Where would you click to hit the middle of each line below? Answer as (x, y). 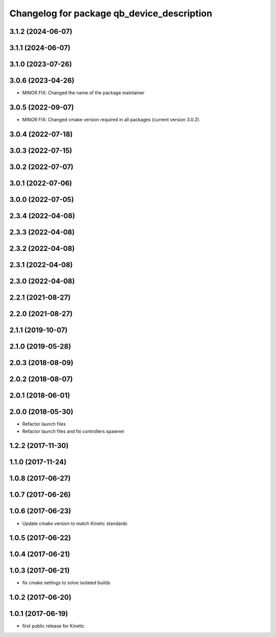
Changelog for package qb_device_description (111, 13)
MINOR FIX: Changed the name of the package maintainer (84, 93)
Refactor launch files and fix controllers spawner (73, 431)
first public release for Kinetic (53, 626)
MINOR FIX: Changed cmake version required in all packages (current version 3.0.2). (111, 120)
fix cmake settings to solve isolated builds (66, 583)
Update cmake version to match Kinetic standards (75, 523)
